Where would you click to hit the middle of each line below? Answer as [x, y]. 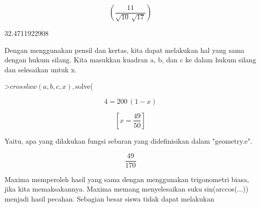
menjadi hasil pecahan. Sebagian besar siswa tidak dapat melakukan [109, 198]
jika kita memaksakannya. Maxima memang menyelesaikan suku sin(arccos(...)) [126, 189]
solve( [84, 86]
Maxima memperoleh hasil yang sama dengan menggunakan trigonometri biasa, [127, 179]
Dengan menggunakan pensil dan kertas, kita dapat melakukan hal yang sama [124, 50]
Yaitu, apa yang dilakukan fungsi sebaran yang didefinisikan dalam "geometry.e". [128, 140]
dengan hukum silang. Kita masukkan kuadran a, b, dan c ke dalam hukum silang [130, 60]
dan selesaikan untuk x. [41, 69]
